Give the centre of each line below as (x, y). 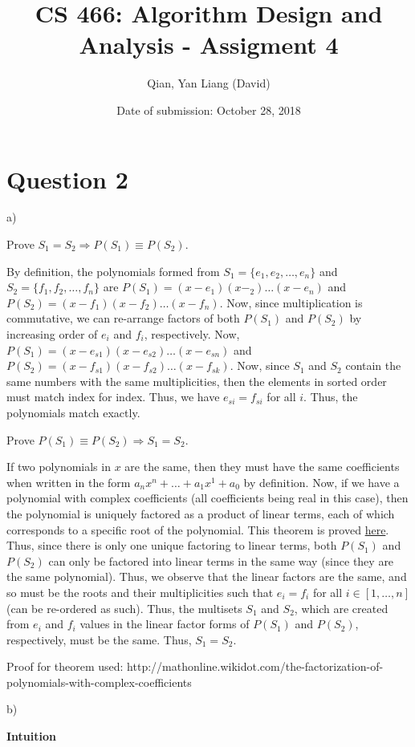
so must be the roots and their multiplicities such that (140, 592)
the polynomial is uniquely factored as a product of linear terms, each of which (201, 513)
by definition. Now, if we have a (321, 482)
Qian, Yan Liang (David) (209, 83)
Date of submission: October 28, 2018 (209, 110)
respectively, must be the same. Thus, (99, 639)
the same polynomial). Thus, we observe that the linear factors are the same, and (207, 576)
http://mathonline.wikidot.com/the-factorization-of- (255, 666)
